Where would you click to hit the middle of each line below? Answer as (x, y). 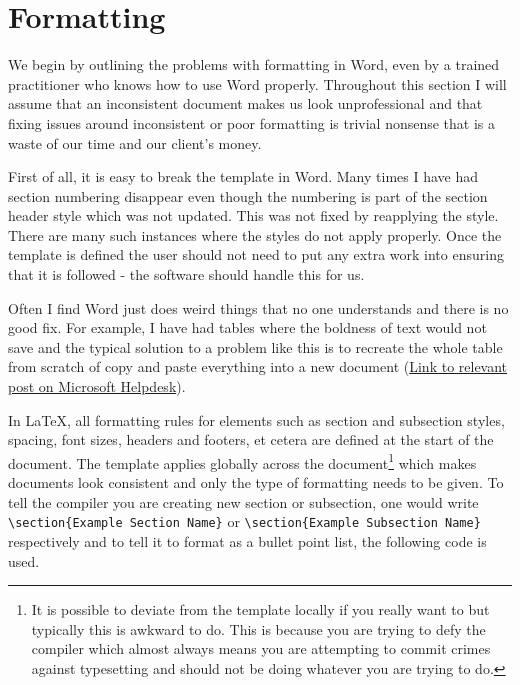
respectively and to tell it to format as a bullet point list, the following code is (247, 540)
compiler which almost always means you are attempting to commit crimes (261, 648)
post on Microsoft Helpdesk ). (97, 386)
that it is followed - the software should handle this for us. (186, 274)
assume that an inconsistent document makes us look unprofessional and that (245, 103)
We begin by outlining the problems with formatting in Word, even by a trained (254, 64)
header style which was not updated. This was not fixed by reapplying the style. (253, 215)
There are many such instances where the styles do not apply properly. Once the (255, 234)
